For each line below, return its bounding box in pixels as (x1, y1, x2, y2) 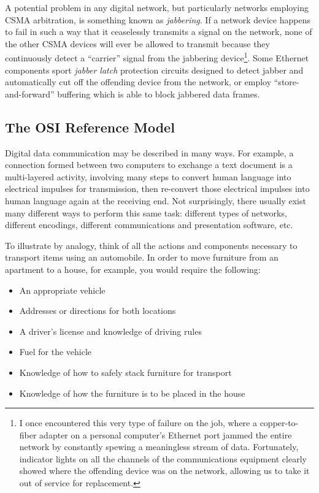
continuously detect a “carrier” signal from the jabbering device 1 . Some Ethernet (5, 50, 309, 64)
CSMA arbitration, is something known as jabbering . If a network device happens (5, 13, 310, 26)
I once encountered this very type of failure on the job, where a (19, 416, 257, 429)
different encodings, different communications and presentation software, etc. (5, 218, 293, 231)
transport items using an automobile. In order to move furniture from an (5, 251, 279, 264)
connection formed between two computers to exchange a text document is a (5, 158, 293, 171)
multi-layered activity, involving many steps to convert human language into (5, 170, 291, 183)
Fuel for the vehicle (19, 345, 92, 358)
